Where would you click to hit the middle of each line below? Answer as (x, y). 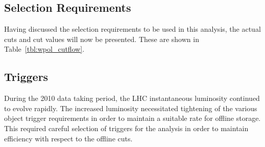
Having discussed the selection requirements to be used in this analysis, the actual (132, 29)
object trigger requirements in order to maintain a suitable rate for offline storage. (132, 118)
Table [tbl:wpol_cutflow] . (44, 49)
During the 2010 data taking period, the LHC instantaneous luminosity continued (132, 98)
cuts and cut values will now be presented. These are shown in (102, 39)
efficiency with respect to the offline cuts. (68, 138)
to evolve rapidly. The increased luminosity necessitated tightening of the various (131, 108)
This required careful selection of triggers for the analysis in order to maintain (126, 128)
